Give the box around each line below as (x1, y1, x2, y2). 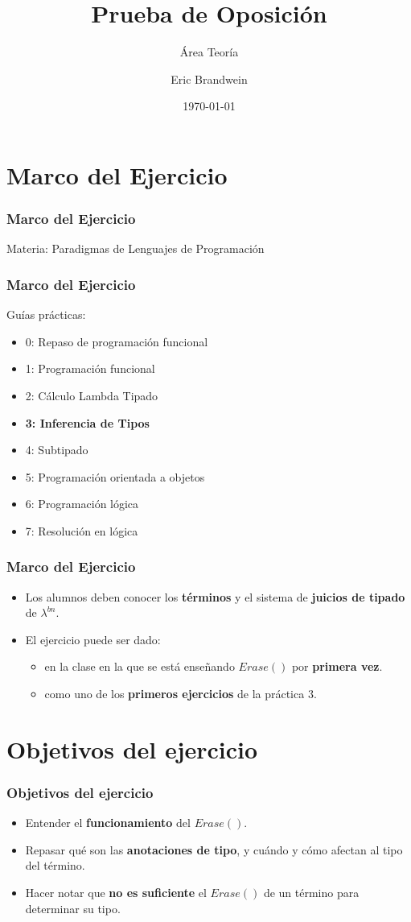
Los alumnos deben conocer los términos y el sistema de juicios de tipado (25, 588, 405, 605)
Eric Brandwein (171, 70, 248, 87)
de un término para (263, 884, 360, 901)
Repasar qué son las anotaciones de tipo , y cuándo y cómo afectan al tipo (25, 841, 403, 858)
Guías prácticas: (6, 306, 86, 323)
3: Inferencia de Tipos (25, 414, 150, 431)
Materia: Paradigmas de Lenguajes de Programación (6, 240, 265, 257)
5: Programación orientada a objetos (25, 468, 205, 485)
